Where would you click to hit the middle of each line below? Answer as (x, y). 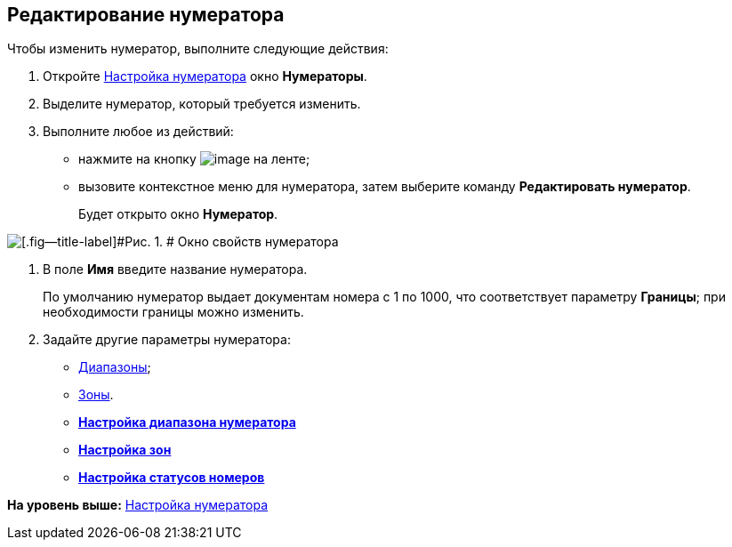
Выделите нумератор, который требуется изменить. (202, 104)
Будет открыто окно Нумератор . (178, 214)
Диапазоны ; (115, 367)
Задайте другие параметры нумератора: (167, 340)
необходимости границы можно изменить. (173, 312)
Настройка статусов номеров (172, 478)
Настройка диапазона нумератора (187, 422)
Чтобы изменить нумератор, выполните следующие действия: (198, 49)
